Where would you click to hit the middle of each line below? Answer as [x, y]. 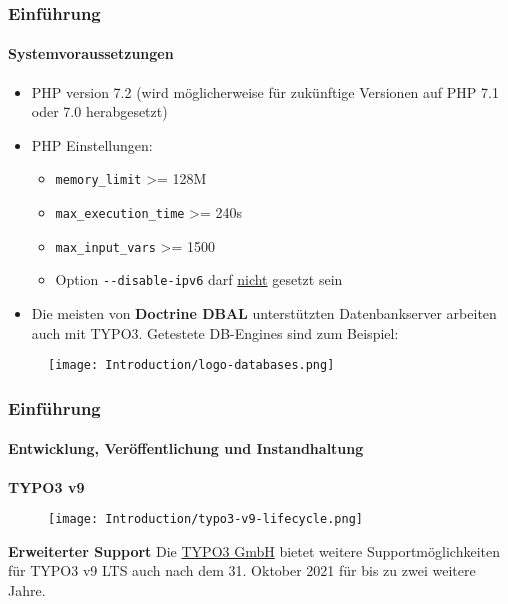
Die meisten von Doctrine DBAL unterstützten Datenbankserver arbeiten [264, 313]
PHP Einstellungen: [92, 144]
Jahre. [27, 589]
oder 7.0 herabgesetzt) [99, 111]
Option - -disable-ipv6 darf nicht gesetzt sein [199, 279]
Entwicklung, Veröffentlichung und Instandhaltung [186, 448]
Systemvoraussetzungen [91, 53]
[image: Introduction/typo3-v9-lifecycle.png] [205, 519]
